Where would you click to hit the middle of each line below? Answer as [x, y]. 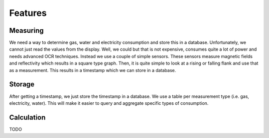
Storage [22, 84]
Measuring [26, 31]
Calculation [27, 117]
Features [28, 13]
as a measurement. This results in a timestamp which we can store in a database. [93, 70]
